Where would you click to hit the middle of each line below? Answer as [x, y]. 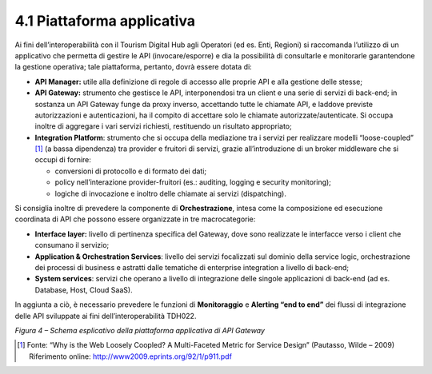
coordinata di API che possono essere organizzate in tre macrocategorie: [135, 219]
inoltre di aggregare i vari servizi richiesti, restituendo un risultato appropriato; [163, 126]
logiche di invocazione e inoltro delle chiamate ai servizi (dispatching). [171, 193]
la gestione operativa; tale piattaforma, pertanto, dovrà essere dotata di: [133, 67]
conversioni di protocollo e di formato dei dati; [131, 171]
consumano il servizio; [72, 245]
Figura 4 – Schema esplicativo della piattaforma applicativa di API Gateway [140, 330]
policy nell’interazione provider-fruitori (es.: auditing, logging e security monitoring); [193, 182]
